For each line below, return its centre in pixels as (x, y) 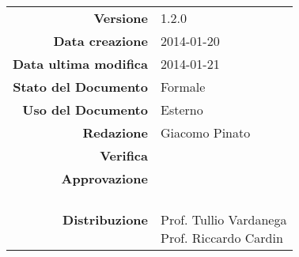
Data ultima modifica (80, 64)
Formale (183, 87)
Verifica (124, 155)
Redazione (115, 132)
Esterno (182, 110)
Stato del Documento (80, 87)
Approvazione (104, 178)
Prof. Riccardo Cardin (221, 238)
